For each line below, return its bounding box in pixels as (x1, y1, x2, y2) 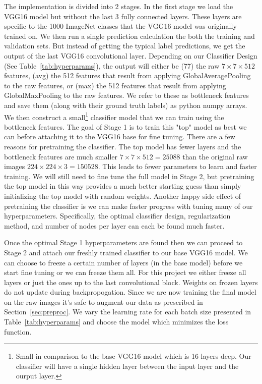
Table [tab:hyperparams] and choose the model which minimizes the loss (4, 316, 229, 327)
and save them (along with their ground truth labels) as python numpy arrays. (4, 99, 247, 110)
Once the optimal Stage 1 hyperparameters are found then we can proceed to (4, 237, 243, 248)
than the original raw (182, 151, 248, 161)
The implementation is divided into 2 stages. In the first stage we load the (4, 1, 233, 11)
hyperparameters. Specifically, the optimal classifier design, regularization (4, 210, 231, 221)
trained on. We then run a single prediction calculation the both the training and (4, 30, 255, 41)
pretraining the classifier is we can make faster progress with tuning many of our (4, 200, 253, 211)
